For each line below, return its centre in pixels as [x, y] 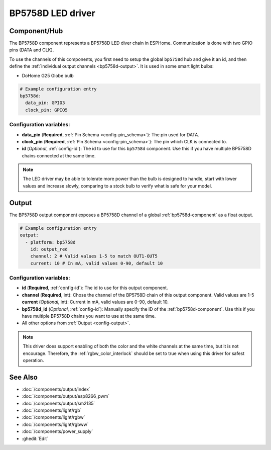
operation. [33, 360]
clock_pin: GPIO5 [46, 110]
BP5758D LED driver [52, 13]
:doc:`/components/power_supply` [57, 431]
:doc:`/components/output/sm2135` [58, 403]
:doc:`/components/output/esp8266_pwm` [66, 396]
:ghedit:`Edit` [35, 438]
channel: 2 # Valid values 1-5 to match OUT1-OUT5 [94, 256]
